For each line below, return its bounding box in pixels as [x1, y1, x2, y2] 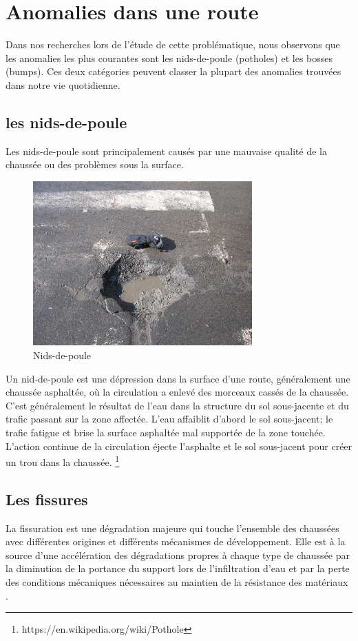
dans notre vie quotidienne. [6, 77, 120, 92]
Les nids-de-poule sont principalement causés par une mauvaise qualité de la [6, 143, 327, 158]
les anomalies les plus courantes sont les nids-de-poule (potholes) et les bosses [6, 50, 333, 65]
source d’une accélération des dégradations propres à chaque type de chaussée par [6, 547, 350, 562]
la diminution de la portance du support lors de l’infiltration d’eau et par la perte [6, 561, 350, 576]
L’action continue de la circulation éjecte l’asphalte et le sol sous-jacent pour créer [6, 438, 352, 453]
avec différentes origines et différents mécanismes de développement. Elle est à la [6, 534, 346, 549]
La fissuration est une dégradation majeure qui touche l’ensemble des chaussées [6, 520, 339, 535]
